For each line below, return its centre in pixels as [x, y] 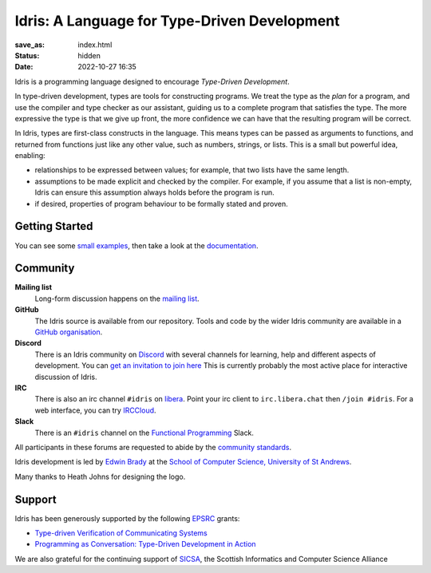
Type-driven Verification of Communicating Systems [121, 533]
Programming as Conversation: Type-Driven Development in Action [145, 544]
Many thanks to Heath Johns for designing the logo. [100, 476]
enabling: [30, 156]
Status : [27, 55]
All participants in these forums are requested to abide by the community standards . [153, 447]
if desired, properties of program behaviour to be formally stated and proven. [162, 204]
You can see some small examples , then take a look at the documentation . [136, 245]
